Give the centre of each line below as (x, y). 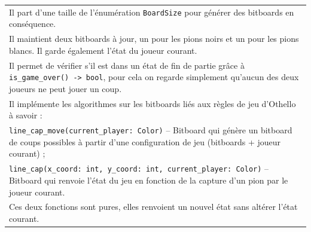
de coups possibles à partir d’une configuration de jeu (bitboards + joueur (145, 141)
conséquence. (33, 24)
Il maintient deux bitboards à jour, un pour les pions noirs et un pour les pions (154, 39)
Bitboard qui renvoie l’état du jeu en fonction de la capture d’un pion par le (149, 180)
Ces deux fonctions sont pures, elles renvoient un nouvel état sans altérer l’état (153, 207)
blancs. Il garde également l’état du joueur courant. (103, 50)
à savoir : (26, 115)
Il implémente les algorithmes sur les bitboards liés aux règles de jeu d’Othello (153, 103)
